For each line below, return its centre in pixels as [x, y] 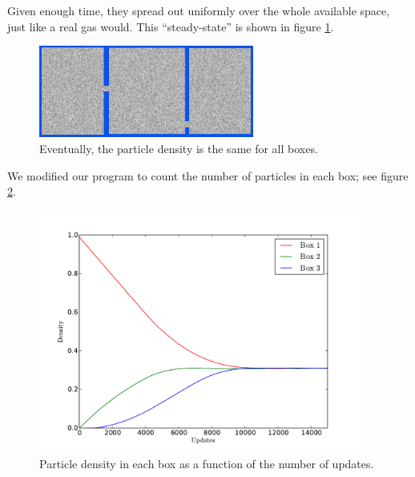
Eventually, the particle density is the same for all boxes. [179, 149]
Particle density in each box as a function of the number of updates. [207, 463]
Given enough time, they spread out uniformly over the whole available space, [199, 10]
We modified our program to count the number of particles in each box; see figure [208, 175]
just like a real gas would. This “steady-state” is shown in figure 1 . [171, 26]
